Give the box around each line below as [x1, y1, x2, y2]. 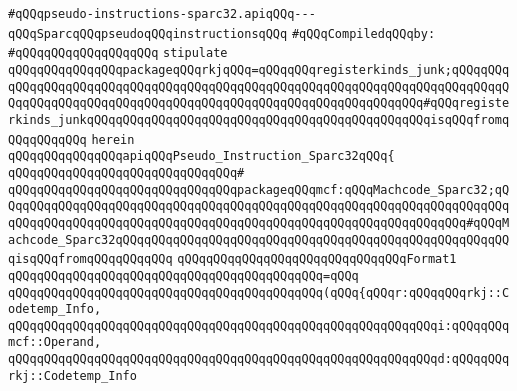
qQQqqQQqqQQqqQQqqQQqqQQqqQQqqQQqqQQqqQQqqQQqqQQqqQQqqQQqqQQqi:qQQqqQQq [8, 318, 510, 333]
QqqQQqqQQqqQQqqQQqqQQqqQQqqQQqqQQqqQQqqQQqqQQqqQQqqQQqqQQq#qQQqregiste [8, 96, 510, 111]
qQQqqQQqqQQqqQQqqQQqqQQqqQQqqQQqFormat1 [177, 252, 457, 267]
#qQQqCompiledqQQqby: [291, 26, 436, 41]
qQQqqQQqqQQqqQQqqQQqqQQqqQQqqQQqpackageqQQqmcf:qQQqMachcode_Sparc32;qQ [8, 182, 510, 197]
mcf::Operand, [8, 335, 102, 350]
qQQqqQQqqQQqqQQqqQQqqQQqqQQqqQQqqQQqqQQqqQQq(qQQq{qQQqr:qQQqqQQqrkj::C [8, 285, 510, 300]
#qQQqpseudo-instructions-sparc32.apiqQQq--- [8, 7, 316, 21]
